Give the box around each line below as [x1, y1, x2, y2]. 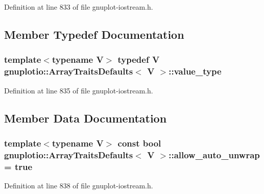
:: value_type [169, 65, 222, 78]
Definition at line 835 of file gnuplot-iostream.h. [4, 85, 153, 95]
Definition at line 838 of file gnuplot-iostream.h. [4, 180, 153, 190]
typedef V [117, 53, 160, 66]
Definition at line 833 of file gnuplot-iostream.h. [4, 2, 153, 12]
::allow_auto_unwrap [169, 148, 260, 161]
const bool [117, 136, 161, 149]
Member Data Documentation [4, 110, 167, 126]
